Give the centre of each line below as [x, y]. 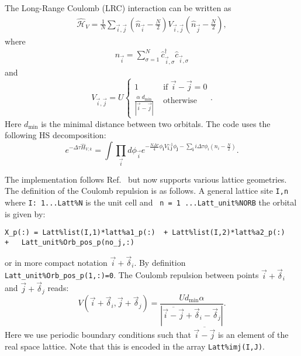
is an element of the [253, 335]
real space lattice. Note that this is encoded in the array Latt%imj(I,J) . [135, 346]
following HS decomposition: [56, 135]
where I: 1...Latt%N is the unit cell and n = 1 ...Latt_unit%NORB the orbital [151, 202]
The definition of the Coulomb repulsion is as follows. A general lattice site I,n [147, 191]
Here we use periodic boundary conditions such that [98, 335]
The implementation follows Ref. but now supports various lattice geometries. [146, 179]
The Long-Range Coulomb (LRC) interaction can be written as [118, 8]
